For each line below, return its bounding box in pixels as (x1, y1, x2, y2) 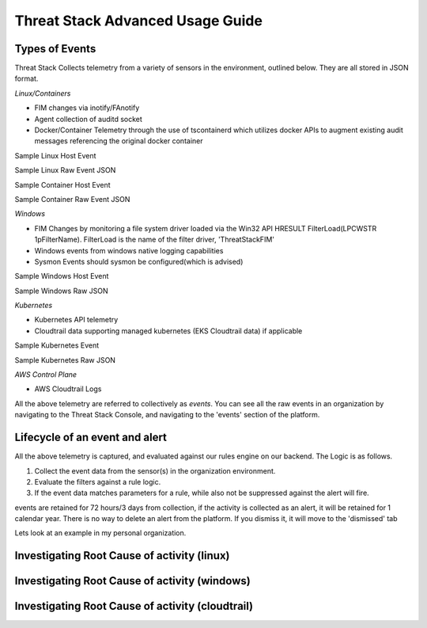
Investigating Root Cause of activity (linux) (14, 549, 230, 562)
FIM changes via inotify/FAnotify (34, 103, 140, 112)
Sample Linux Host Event (14, 150, 96, 160)
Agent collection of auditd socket (34, 114, 142, 124)
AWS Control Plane (14, 370, 77, 379)
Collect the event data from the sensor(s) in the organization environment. (34, 466, 276, 475)
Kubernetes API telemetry (34, 315, 119, 325)
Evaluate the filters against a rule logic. (34, 477, 161, 486)
